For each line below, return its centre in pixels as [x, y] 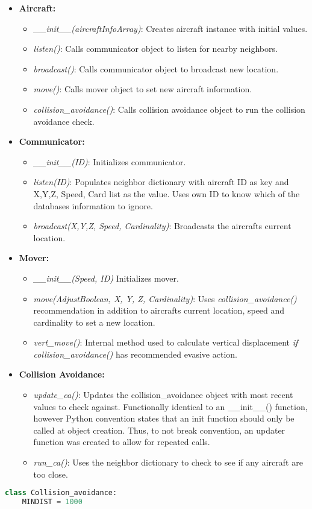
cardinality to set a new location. [94, 322]
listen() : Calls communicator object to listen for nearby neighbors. [155, 49]
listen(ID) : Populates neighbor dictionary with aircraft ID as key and [161, 182]
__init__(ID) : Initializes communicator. [110, 161]
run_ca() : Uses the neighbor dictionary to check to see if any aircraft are [168, 462]
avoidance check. [64, 121]
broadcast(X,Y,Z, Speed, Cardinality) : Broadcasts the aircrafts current [162, 226]
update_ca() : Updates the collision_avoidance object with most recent [163, 395]
